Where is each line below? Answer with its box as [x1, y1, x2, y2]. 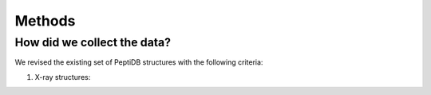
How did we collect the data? [14, 35, 172, 49]
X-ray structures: [34, 72, 91, 81]
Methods [14, 12, 76, 30]
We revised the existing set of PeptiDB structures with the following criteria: [14, 57, 263, 67]
